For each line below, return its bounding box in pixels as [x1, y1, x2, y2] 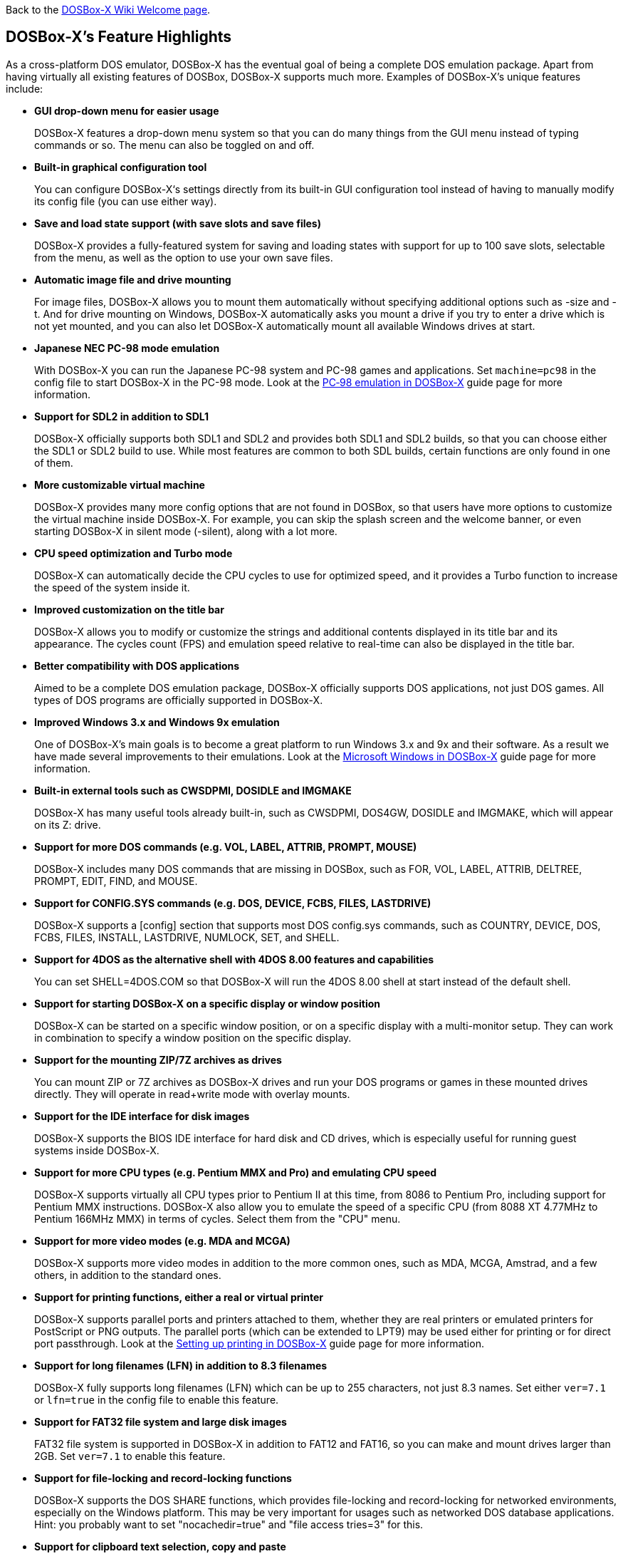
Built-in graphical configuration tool [34, 160, 207, 173]
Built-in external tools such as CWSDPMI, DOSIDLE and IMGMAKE [34, 784, 352, 797]
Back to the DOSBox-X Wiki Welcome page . [6, 4, 211, 16]
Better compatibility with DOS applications [34, 659, 240, 672]
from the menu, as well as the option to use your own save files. [34, 251, 333, 264]
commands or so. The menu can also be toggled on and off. [34, 138, 315, 151]
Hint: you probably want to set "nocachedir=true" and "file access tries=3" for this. [34, 1518, 424, 1530]
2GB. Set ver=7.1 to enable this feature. [34, 1449, 226, 1462]
